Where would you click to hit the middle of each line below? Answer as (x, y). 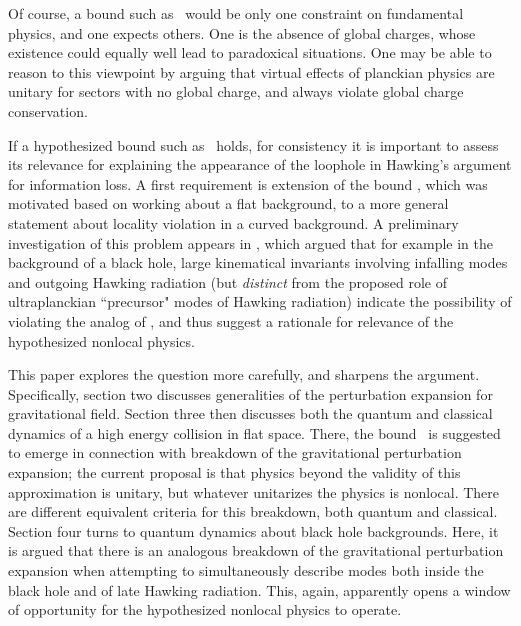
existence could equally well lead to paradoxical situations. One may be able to (250, 52)
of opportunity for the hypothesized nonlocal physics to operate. (205, 609)
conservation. (48, 110)
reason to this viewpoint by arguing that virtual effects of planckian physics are (251, 71)
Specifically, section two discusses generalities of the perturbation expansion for (250, 393)
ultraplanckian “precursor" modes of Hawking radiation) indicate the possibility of (260, 301)
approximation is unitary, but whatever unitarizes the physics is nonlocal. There (254, 491)
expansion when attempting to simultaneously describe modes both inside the (246, 570)
